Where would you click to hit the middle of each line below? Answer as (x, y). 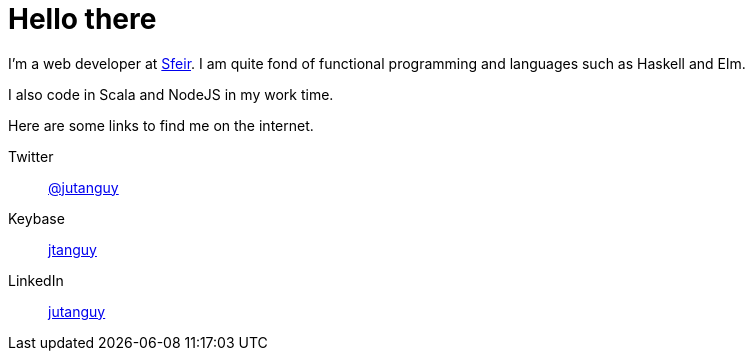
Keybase (36, 218)
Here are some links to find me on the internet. (161, 125)
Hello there (82, 19)
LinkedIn (36, 280)
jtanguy (72, 249)
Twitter (31, 156)
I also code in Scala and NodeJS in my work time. (171, 94)
